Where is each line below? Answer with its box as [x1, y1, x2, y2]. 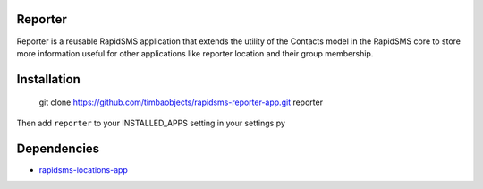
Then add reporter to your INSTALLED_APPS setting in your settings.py [16, 117, 286, 128]
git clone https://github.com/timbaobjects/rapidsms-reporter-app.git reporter [38, 97, 324, 107]
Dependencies [16, 141, 100, 156]
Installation [16, 72, 80, 87]
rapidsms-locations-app [38, 164, 129, 175]
